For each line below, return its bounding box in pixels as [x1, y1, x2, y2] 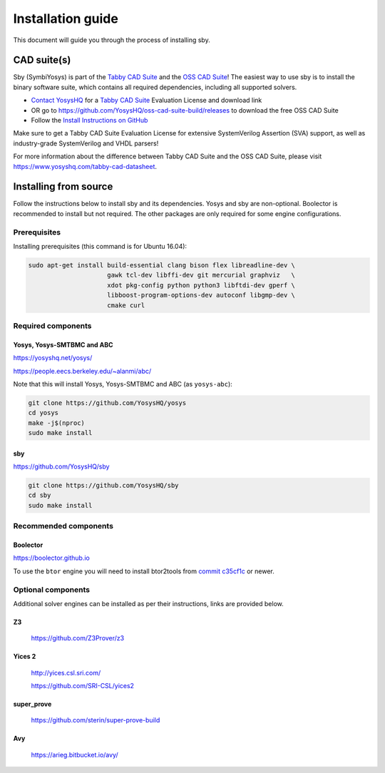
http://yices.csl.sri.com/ [31, 668, 101, 677]
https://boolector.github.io [13, 553, 91, 563]
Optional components [13, 585, 91, 595]
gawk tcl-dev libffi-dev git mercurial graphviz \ [107, 271, 296, 280]
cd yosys [28, 409, 59, 417]
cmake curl [107, 301, 145, 309]
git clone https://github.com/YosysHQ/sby [28, 481, 179, 490]
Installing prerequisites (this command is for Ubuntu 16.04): [13, 242, 188, 251]
